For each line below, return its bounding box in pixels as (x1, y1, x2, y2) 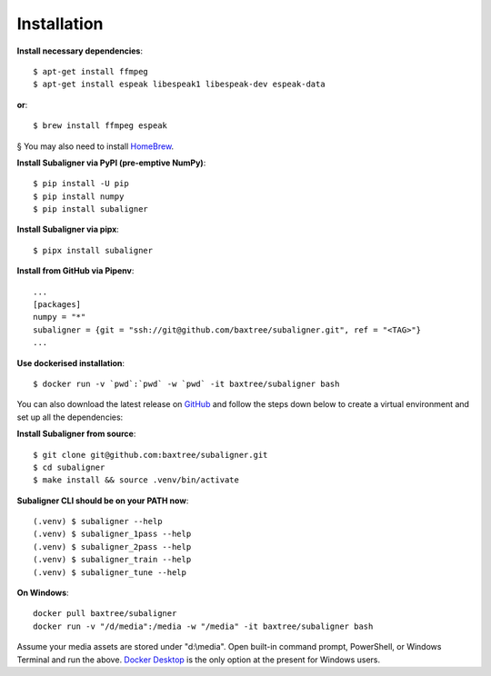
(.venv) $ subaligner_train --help (33, 554, 192, 565)
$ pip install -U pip (33, 178, 129, 189)
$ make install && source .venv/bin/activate (33, 475, 240, 485)
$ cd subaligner (33, 462, 105, 472)
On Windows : (16, 587, 69, 599)
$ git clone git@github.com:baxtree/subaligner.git (33, 450, 268, 460)
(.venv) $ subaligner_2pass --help (33, 542, 192, 552)
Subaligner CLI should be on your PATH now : (16, 495, 189, 506)
